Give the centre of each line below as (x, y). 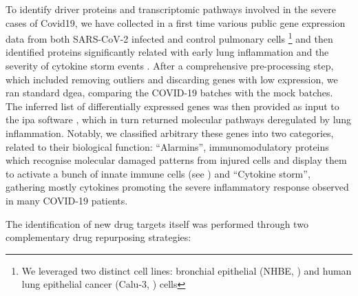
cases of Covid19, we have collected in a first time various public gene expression (176, 22)
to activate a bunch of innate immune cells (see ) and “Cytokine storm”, (158, 173)
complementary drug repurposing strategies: (98, 237)
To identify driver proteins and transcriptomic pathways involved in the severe (171, 9)
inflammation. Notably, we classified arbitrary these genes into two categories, (170, 133)
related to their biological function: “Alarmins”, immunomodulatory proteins (167, 146)
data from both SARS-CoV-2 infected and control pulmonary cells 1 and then (169, 38)
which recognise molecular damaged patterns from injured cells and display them (176, 160)
